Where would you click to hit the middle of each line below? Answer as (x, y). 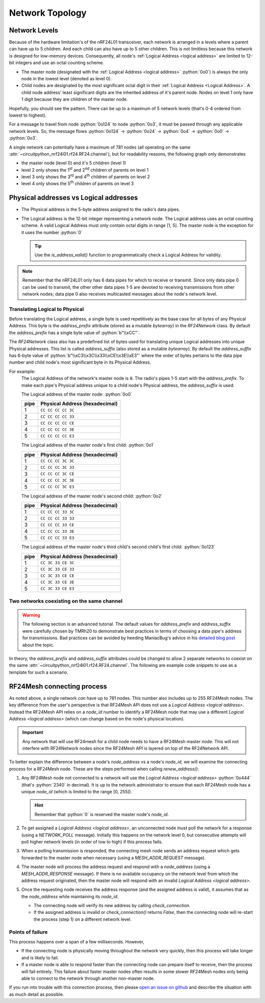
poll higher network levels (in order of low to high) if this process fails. (92, 842)
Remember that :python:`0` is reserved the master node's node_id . (102, 814)
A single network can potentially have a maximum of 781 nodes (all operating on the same (100, 147)
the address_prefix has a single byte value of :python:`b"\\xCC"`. (74, 333)
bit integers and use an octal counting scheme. (56, 63)
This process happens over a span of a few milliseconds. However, (77, 942)
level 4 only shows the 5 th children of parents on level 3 (78, 183)
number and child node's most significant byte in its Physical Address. (80, 362)
